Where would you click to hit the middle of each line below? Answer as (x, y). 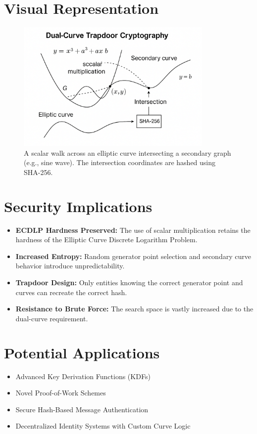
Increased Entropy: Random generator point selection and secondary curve (133, 256)
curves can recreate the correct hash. (71, 292)
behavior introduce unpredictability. (70, 266)
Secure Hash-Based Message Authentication (82, 409)
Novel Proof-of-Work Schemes (61, 393)
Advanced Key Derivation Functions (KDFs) (83, 376)
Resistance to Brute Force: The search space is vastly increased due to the (134, 309)
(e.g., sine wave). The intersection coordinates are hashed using (120, 162)
